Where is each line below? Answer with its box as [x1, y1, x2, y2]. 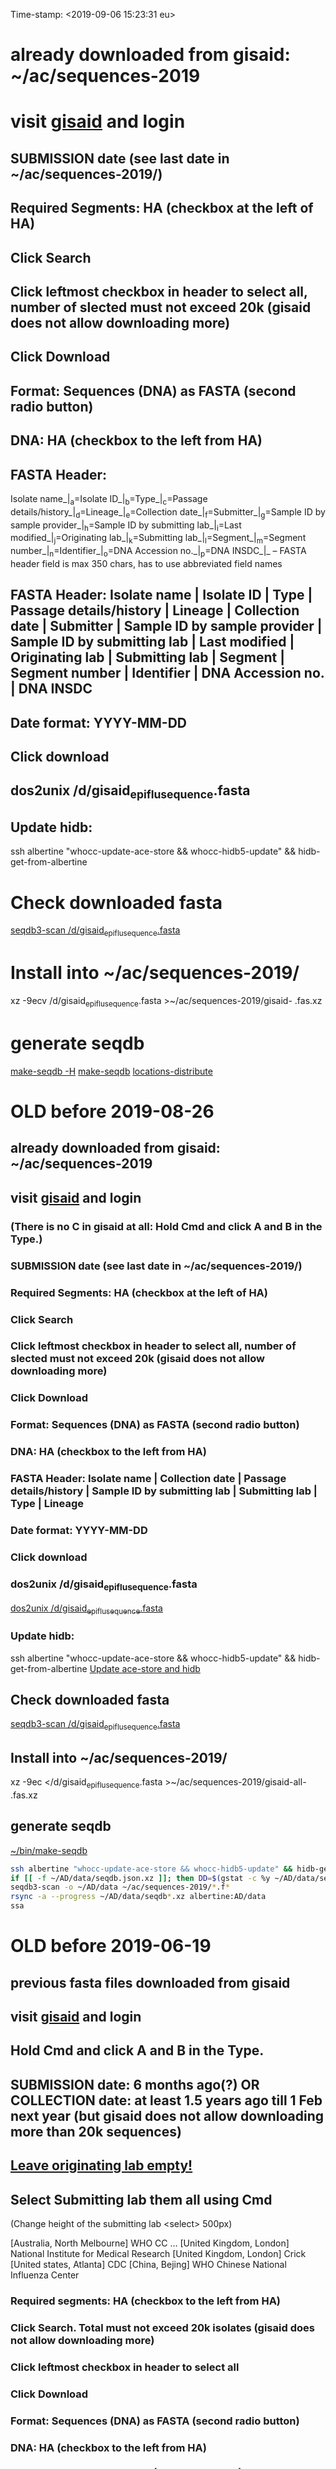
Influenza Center [10, 2269, 80, 2281]
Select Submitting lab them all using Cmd [10, 2191, 273, 2208]
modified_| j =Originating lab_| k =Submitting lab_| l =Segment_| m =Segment [10, 532, 307, 546]
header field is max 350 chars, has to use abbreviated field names [10, 557, 283, 569]
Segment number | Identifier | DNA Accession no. [10, 665, 325, 682]
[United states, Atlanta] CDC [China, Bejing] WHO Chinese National [10, 2259, 287, 2270]
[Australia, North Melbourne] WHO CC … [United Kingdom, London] [10, 2237, 290, 2249]
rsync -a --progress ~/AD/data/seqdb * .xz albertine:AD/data [10, 1892, 267, 1902]
